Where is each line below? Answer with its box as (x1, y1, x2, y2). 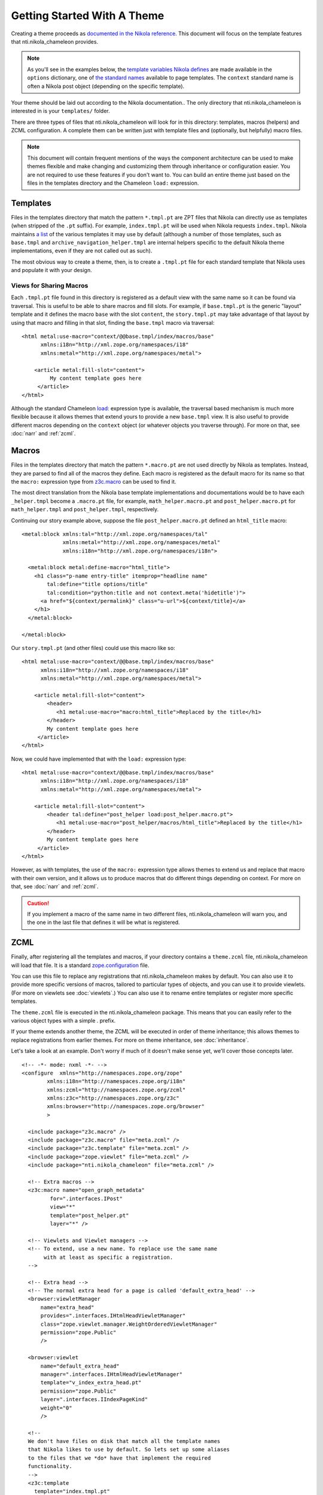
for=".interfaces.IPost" (50, 1195, 123, 1202)
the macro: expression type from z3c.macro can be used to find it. (11, 478, 176, 485)
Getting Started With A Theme (11, 9, 164, 22)
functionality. (28, 1463, 72, 1470)
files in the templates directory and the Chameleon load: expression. (27, 179, 199, 187)
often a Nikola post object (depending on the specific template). (27, 83, 185, 90)
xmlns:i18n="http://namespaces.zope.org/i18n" (47, 1078, 186, 1085)
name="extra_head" (40, 1304, 95, 1311)
